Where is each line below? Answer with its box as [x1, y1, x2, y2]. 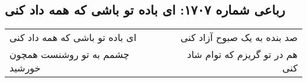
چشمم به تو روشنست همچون [9, 47, 129, 61]
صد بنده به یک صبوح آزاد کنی [180, 30, 298, 45]
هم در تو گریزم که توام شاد [187, 47, 298, 61]
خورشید [9, 61, 41, 75]
